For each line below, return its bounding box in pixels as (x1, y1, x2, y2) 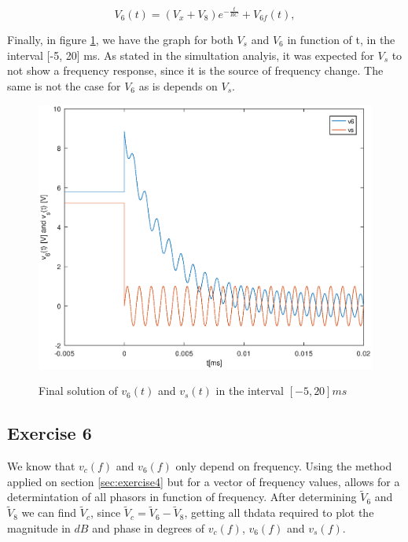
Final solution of (39, 382, 118, 399)
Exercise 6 (7, 421, 92, 445)
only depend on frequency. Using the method (175, 458, 392, 474)
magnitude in (7, 519, 71, 536)
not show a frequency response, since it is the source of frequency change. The (7, 62, 384, 79)
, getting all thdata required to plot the (184, 504, 374, 521)
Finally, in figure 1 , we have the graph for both (7, 31, 233, 47)
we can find (21, 504, 77, 521)
